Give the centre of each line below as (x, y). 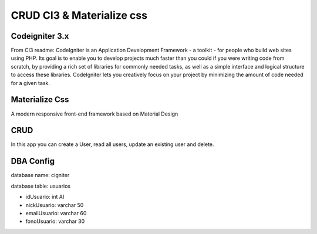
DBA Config (33, 161)
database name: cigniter (40, 175)
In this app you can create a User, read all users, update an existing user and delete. (112, 144)
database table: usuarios (41, 186)
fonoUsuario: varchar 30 (55, 221)
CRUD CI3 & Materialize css (79, 15)
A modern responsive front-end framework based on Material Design (95, 114)
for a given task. (30, 83)
